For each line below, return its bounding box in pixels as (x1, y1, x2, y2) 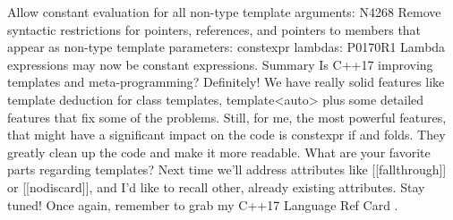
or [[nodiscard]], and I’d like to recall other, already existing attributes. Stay (7, 177, 425, 196)
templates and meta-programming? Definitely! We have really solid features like (7, 72, 445, 91)
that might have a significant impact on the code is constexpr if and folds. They (7, 125, 446, 144)
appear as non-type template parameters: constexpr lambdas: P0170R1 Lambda (7, 38, 446, 56)
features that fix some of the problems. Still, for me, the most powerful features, (7, 107, 447, 126)
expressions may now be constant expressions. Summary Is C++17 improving (7, 55, 433, 73)
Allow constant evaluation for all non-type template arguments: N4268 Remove (7, 3, 441, 21)
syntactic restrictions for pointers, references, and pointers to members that (7, 20, 422, 38)
